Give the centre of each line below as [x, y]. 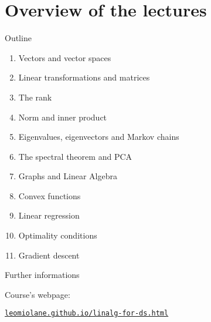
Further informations [42, 275]
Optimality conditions [58, 235]
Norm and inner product [63, 117]
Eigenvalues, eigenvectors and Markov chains [99, 137]
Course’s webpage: [38, 294]
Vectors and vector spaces [65, 57]
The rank [35, 97]
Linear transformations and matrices [84, 77]
